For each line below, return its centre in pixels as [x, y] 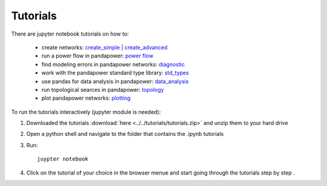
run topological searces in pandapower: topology [103, 89]
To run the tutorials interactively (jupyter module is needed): [86, 112]
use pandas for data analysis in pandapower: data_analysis [115, 81]
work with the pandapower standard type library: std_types [115, 73]
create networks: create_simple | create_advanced [104, 47]
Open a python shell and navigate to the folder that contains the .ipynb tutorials [125, 134]
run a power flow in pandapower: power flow [97, 56]
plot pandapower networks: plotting [86, 98]
